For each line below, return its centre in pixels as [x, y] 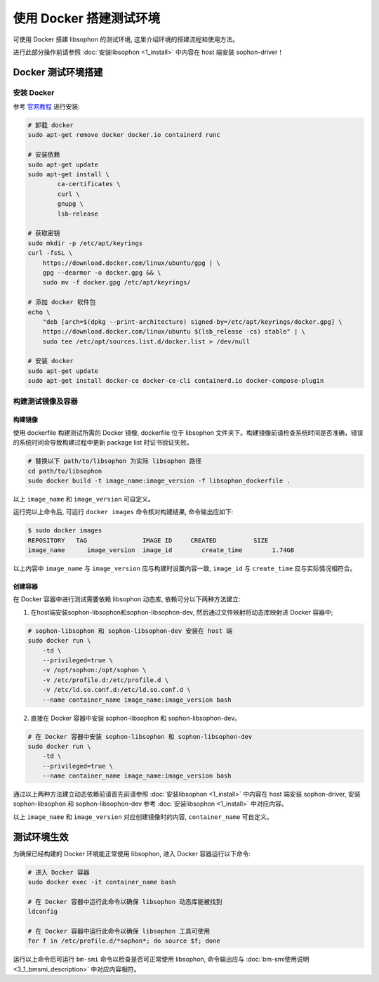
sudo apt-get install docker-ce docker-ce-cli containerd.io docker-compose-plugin [176, 381]
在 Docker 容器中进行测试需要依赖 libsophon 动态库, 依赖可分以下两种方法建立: [127, 599]
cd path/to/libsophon [65, 471]
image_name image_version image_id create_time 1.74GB [161, 550]
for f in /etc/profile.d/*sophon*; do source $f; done [124, 941]
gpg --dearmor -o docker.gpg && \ [102, 273]
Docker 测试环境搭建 [58, 72]
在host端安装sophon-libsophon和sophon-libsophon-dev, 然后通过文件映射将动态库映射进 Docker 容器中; [182, 612]
